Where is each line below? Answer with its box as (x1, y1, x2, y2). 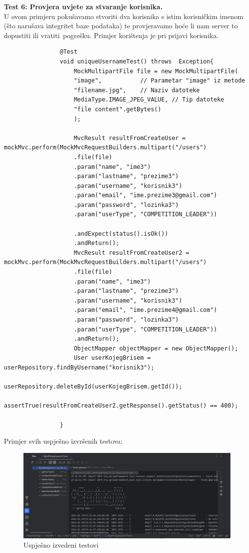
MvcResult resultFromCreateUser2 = (74, 249, 189, 256)
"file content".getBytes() (74, 105, 162, 113)
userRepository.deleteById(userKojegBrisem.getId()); (4, 383, 183, 390)
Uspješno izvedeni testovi (23, 540, 99, 550)
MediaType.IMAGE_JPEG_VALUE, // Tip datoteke (74, 96, 225, 103)
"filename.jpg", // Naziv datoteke (74, 86, 200, 94)
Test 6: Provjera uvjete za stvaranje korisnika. (4, 1, 163, 11)
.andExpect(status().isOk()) (74, 230, 168, 237)
